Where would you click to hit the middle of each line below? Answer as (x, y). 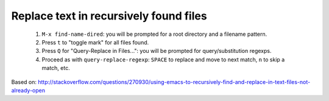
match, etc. (56, 68)
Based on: (24, 82)
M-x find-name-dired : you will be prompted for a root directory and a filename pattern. (154, 34)
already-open (28, 90)
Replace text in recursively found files (109, 16)
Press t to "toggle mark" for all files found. (95, 42)
